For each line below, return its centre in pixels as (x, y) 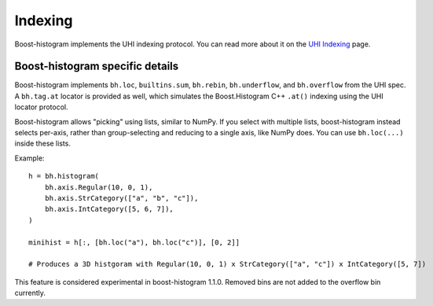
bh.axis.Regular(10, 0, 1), (99, 187)
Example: (29, 158)
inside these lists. (42, 144)
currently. (30, 293)
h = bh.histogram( (64, 176)
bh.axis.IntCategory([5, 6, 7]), (109, 209)
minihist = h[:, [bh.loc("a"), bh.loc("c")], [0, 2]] (134, 242)
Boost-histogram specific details (97, 66)
